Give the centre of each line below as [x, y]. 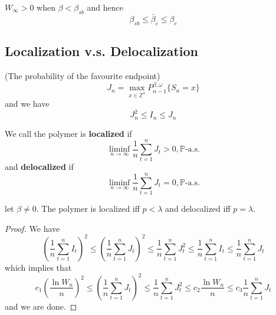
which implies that [38, 267]
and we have [27, 104]
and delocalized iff [198, 209]
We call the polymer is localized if [68, 133]
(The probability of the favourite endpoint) [83, 76]
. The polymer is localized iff [88, 209]
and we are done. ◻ [41, 306]
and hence [105, 7]
